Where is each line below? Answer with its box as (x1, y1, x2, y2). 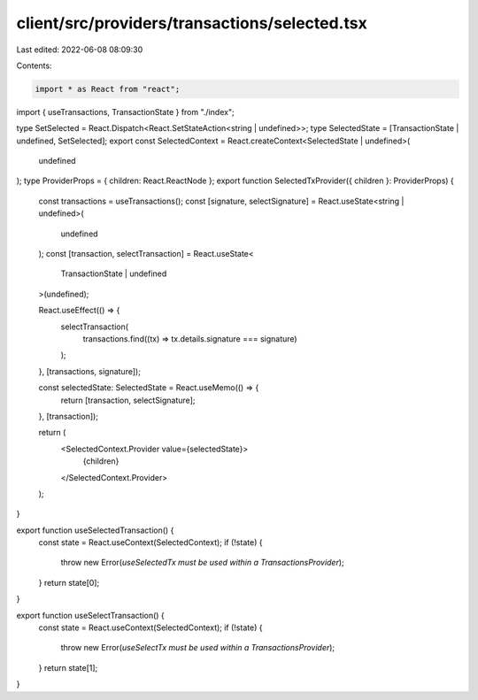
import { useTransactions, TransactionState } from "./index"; (16, 106, 235, 117)
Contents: (16, 60, 52, 71)
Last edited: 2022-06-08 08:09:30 (16, 44, 143, 55)
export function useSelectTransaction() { (16, 610, 166, 620)
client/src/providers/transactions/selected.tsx (16, 13, 367, 33)
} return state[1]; (38, 662, 98, 673)
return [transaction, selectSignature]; (60, 395, 196, 405)
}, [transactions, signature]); (38, 365, 142, 376)
